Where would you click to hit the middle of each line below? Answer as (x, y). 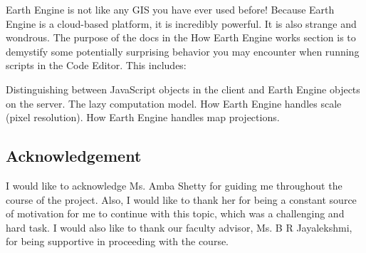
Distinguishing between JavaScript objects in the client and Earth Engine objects (183, 89)
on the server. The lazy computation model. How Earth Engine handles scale (174, 103)
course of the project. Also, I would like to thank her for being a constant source (181, 199)
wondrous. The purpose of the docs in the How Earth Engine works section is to (181, 37)
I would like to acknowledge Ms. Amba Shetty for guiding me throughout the (174, 185)
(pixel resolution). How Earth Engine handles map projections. (143, 117)
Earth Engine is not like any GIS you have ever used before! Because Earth (170, 9)
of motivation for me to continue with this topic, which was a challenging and (175, 213)
